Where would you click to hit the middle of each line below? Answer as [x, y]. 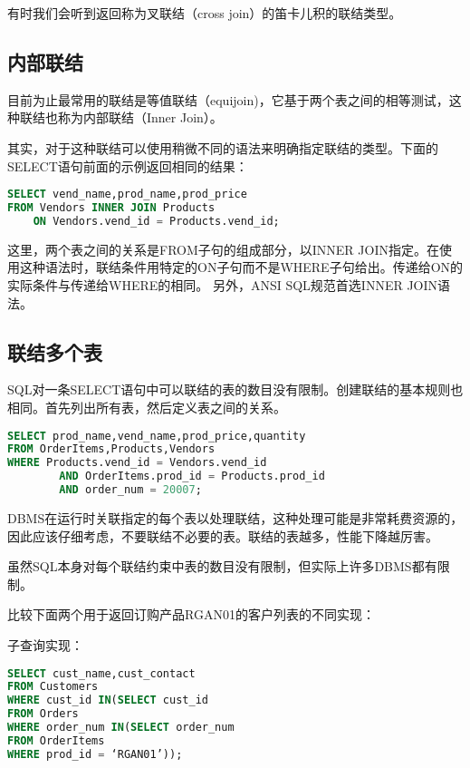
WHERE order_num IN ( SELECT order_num [121, 727]
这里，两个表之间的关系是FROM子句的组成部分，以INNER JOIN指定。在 [223, 249]
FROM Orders [43, 714]
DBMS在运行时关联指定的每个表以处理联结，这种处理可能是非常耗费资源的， [235, 517]
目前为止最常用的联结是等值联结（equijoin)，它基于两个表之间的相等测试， [228, 99]
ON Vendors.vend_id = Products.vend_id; [156, 221]
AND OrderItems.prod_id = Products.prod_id [192, 476]
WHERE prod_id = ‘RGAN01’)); [95, 754]
